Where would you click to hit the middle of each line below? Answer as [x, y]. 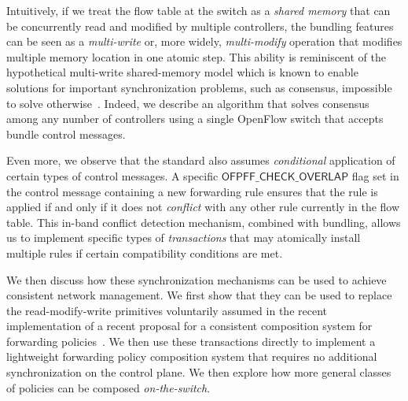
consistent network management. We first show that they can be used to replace [199, 295]
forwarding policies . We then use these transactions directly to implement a [191, 341]
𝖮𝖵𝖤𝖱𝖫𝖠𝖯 [324, 177]
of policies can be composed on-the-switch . [108, 387]
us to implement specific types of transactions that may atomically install [184, 238]
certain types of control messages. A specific [112, 175]
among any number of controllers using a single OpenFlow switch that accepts [195, 119]
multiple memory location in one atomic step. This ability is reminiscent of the [196, 56]
